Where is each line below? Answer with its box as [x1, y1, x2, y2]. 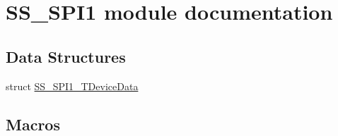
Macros [6, 113, 60, 135]
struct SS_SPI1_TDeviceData [6, 78, 139, 93]
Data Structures [6, 45, 126, 67]
